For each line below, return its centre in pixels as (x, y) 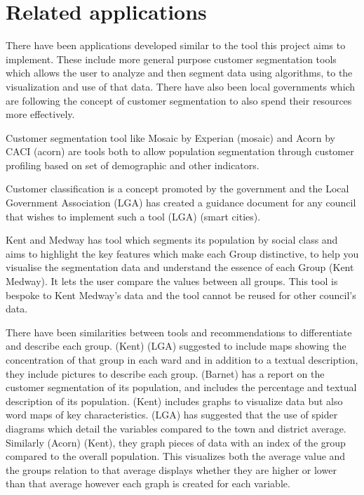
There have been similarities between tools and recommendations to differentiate (179, 332)
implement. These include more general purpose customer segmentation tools (171, 59)
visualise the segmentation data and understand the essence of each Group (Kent (180, 267)
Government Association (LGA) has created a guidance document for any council (181, 203)
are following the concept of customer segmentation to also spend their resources (179, 100)
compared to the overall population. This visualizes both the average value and (176, 456)
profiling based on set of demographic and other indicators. (133, 165)
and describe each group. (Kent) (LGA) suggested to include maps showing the (176, 346)
